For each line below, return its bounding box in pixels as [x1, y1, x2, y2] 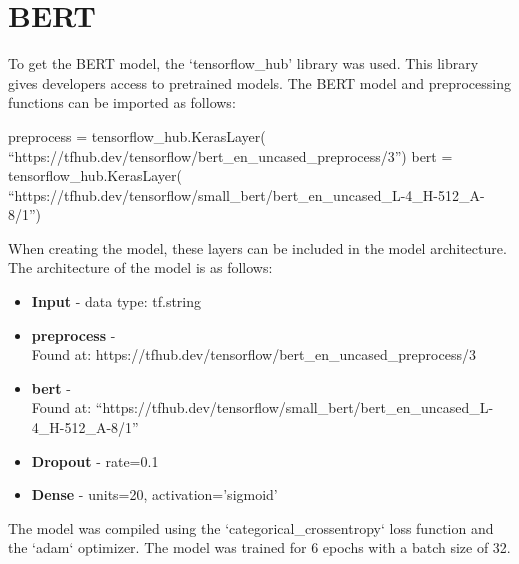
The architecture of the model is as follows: [8, 257, 273, 278]
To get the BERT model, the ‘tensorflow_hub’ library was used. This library [8, 53, 479, 74]
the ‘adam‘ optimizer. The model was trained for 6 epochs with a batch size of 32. [8, 537, 511, 558]
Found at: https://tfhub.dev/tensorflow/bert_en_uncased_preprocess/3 [31, 344, 476, 365]
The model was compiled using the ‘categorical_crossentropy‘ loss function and [8, 517, 494, 538]
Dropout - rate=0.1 [31, 450, 159, 471]
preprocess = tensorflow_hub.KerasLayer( [8, 125, 266, 146]
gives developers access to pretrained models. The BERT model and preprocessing [8, 72, 511, 93]
